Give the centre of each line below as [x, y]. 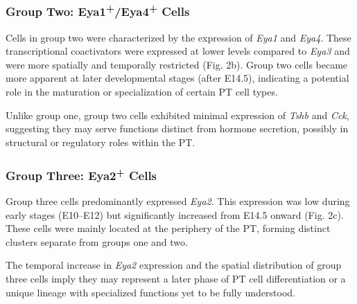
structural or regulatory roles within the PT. [101, 142]
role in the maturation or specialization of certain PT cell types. [142, 92]
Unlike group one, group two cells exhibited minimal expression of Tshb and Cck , [177, 115]
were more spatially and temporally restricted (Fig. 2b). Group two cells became [177, 64]
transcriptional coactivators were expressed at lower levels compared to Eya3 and [178, 51]
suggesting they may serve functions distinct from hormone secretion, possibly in [177, 128]
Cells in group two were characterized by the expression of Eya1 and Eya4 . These [178, 37]
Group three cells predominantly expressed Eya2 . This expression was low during [178, 201]
